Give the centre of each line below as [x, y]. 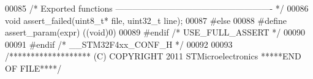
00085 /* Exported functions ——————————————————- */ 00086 [157, 8]
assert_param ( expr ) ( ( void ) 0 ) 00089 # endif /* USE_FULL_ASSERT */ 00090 [155, 32]
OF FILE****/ [33, 68]
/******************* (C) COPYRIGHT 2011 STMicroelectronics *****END [153, 56]
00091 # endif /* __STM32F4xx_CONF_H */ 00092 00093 [119, 44]
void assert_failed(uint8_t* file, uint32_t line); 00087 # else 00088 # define [146, 20]
